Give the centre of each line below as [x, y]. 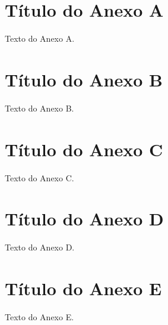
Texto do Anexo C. [39, 177]
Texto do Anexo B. [39, 108]
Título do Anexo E [83, 288]
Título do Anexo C [84, 149]
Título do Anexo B [84, 79]
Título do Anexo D [84, 219]
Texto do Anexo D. [40, 247]
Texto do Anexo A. [40, 38]
